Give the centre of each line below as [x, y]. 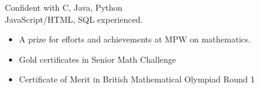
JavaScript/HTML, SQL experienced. [74, 19]
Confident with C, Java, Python [64, 7]
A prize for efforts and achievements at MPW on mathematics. [135, 39]
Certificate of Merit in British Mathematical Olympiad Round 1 [137, 79]
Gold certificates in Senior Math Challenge [98, 59]
